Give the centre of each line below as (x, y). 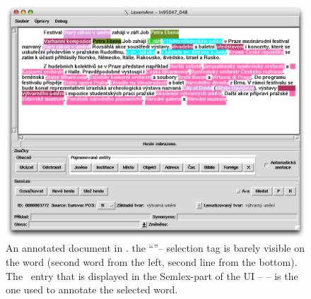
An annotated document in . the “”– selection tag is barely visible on (155, 248)
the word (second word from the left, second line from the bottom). (152, 261)
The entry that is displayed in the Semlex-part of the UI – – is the (152, 275)
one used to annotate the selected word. (92, 289)
